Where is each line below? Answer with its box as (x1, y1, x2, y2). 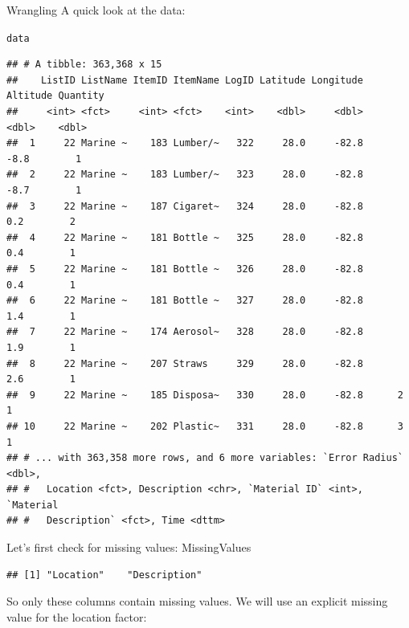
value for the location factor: (6, 608, 147, 625)
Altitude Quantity (6, 90, 104, 102)
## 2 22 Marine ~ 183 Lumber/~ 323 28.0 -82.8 (6, 169, 363, 181)
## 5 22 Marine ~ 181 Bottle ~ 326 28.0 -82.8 (6, 263, 363, 275)
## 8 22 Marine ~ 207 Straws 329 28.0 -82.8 (6, 357, 363, 369)
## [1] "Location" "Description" (6, 569, 202, 581)
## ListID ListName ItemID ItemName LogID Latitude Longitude (6, 74, 363, 86)
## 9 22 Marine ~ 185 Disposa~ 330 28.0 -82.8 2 (6, 389, 403, 401)
